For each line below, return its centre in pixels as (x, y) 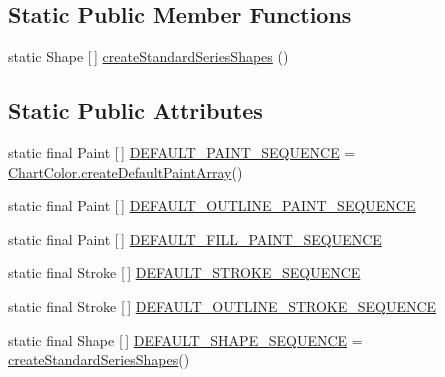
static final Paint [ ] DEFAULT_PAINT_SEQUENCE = (182, 152)
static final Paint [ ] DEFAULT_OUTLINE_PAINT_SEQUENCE (212, 205)
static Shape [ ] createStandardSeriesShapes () (148, 56)
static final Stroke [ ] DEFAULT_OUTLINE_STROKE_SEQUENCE (222, 305)
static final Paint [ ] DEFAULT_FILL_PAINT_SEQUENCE (195, 238)
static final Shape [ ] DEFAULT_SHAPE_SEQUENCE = (185, 339)
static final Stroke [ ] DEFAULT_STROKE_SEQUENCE (184, 272)
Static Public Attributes (135, 110)
